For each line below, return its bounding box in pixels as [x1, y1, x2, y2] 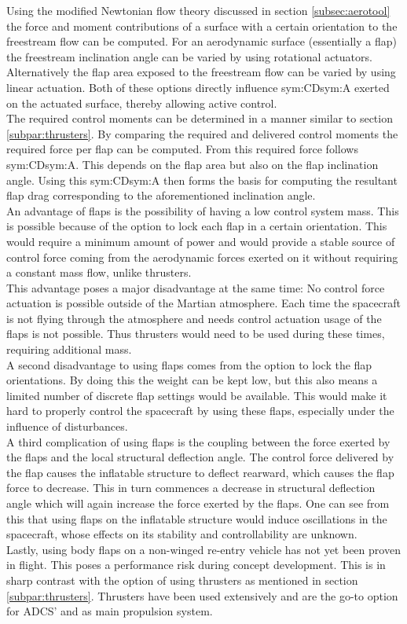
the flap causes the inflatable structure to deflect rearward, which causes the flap [6, 464, 394, 480]
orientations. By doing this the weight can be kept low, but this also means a [6, 372, 378, 388]
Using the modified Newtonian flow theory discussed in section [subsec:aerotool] [6, 2, 390, 18]
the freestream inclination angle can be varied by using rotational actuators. [6, 48, 372, 64]
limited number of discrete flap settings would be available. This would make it [6, 387, 387, 403]
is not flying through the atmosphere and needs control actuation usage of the [6, 310, 382, 326]
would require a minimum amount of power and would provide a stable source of [6, 233, 395, 249]
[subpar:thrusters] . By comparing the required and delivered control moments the [6, 125, 398, 141]
